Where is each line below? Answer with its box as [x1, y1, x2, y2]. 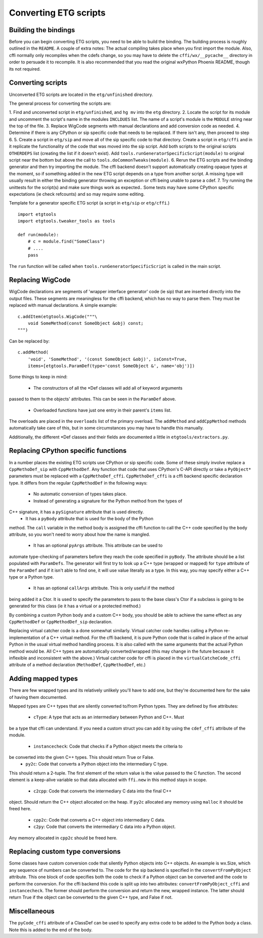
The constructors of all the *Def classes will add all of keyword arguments [33, 385, 183, 391]
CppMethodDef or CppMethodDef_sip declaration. [9, 619, 113, 624]
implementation [9, 635, 40, 640]
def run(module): [18, 232, 59, 237]
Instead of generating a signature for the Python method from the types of [33, 498, 183, 504]
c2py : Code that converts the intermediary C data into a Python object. [33, 824, 176, 830]
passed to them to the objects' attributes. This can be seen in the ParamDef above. [9, 396, 176, 402]
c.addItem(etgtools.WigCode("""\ [18, 314, 97, 319]
